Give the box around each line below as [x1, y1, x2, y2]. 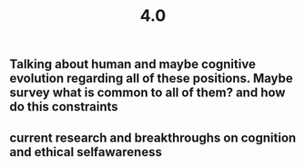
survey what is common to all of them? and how [9, 85, 286, 101]
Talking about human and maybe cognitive [9, 56, 257, 73]
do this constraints [9, 99, 118, 114]
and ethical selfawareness [9, 144, 162, 160]
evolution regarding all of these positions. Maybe [9, 71, 293, 86]
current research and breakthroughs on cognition [9, 130, 297, 145]
